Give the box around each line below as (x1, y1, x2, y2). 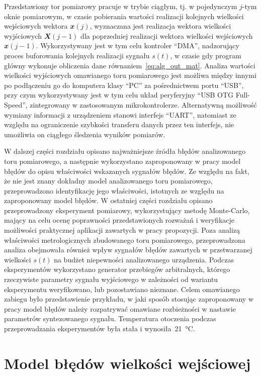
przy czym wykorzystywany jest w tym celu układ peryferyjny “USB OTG (4, 89, 234, 100)
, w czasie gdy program (170, 50, 241, 60)
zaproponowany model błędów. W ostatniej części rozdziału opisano (4, 195, 213, 206)
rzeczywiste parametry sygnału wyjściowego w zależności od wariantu (4, 274, 218, 285)
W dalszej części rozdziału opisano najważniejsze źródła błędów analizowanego (4, 146, 246, 156)
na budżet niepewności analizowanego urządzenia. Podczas (54, 254, 234, 264)
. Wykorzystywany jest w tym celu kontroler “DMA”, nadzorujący (36, 40, 239, 51)
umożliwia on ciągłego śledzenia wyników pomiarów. (4, 129, 165, 139)
